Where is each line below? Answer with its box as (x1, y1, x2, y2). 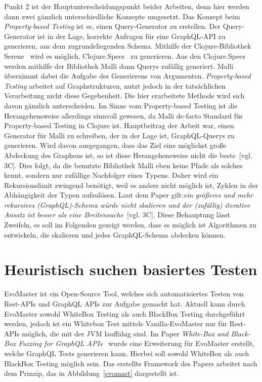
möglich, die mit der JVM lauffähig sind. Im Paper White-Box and (22, 328, 229, 338)
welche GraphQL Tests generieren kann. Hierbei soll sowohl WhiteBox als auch (4, 348, 249, 358)
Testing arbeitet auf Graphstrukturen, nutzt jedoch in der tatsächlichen (4, 80, 226, 91)
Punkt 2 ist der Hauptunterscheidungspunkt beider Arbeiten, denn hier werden (4, 1, 249, 11)
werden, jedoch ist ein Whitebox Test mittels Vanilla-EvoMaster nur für (4, 318, 227, 329)
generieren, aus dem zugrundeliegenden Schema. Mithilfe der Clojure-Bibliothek (4, 41, 251, 51)
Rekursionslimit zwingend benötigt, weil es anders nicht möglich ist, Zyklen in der (4, 179, 258, 190)
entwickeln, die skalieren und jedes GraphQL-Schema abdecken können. (4, 229, 226, 240)
